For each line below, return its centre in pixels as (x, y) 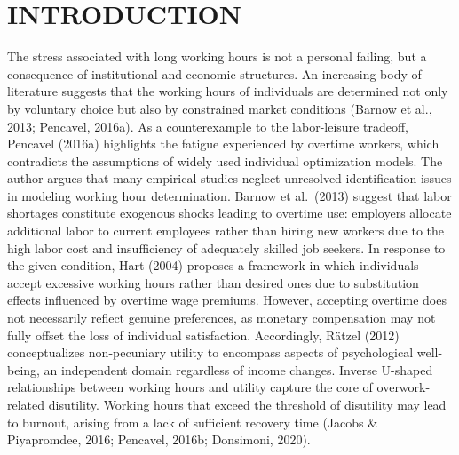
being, (24, 369)
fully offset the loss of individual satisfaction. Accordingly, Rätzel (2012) (203, 335)
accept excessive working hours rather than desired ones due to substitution (213, 282)
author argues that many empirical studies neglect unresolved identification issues (229, 178)
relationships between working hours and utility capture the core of (190, 387)
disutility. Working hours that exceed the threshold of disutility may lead (247, 404)
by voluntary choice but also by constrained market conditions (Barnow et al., (220, 108)
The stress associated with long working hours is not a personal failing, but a (217, 56)
